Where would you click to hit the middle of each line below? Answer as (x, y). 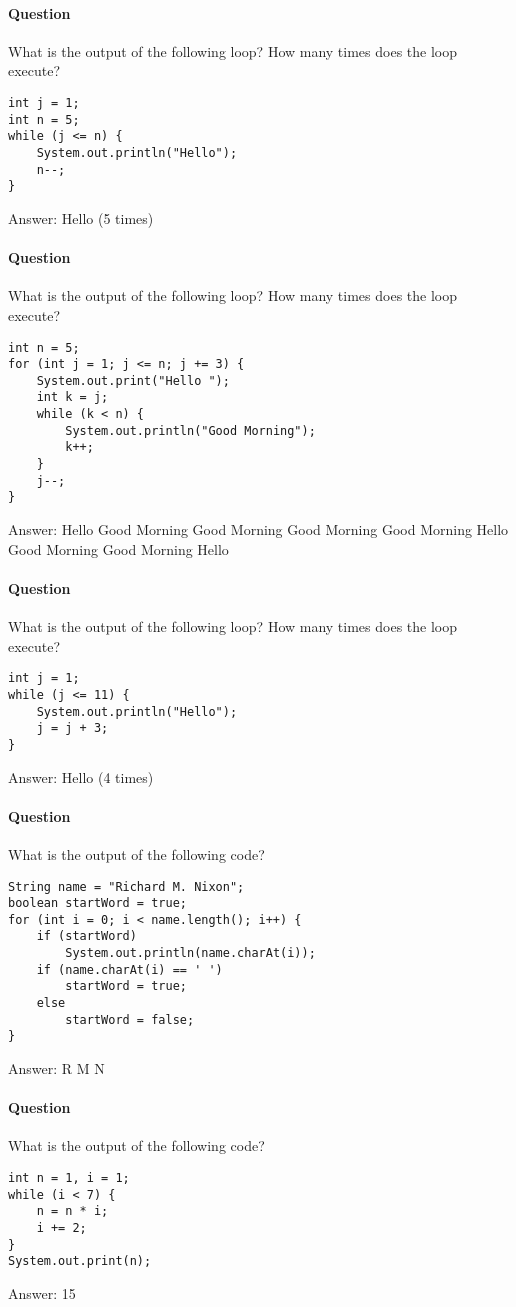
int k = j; (72, 397)
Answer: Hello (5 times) (81, 217)
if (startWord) (86, 936)
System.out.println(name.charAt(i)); (190, 953)
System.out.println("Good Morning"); (190, 430)
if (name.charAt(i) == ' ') (129, 969)
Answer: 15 (42, 1292)
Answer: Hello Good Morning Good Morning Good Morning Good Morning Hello (258, 529)
